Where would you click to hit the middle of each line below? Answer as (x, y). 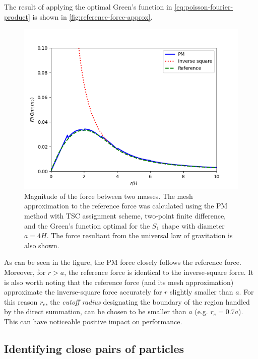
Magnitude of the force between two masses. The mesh (109, 196)
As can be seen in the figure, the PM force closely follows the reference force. (123, 262)
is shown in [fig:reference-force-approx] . (92, 16)
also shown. (42, 245)
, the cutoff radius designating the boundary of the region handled (148, 301)
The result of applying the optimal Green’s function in (88, 7)
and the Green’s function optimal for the (87, 225)
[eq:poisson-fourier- (204, 7)
